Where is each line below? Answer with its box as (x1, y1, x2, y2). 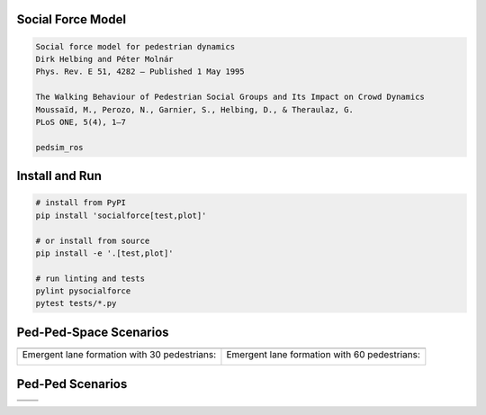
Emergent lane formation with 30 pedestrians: (22, 347, 217, 360)
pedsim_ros (35, 142, 84, 152)
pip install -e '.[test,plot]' (35, 248, 175, 258)
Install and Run (16, 168, 103, 184)
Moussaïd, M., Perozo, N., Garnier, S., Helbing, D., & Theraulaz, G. (35, 104, 355, 114)
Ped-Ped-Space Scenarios (16, 324, 170, 339)
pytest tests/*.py (35, 298, 117, 309)
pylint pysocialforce (35, 286, 131, 296)
